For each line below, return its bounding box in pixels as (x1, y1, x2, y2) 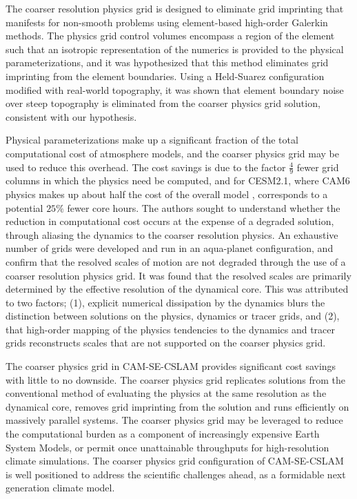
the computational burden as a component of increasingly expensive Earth (6, 427, 320, 441)
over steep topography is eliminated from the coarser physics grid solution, (6, 96, 320, 110)
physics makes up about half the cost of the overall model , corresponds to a (6, 186, 328, 201)
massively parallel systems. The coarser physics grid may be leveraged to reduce (6, 413, 343, 427)
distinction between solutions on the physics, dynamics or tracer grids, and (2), (6, 309, 340, 323)
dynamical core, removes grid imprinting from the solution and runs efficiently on (6, 399, 349, 413)
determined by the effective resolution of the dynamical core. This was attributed (6, 282, 349, 296)
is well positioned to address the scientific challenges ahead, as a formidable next (6, 467, 346, 481)
